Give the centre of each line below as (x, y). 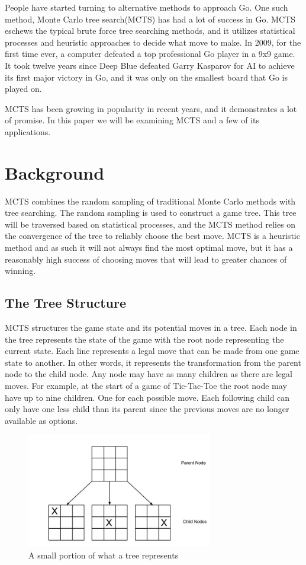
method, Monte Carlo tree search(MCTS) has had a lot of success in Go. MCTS (150, 19)
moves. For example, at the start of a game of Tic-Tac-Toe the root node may (146, 385)
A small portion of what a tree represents (104, 555)
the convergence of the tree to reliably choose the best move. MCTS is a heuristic (152, 236)
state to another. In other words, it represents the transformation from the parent (153, 362)
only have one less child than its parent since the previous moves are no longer (147, 409)
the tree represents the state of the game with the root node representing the (144, 339)
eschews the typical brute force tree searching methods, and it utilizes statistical (150, 31)
